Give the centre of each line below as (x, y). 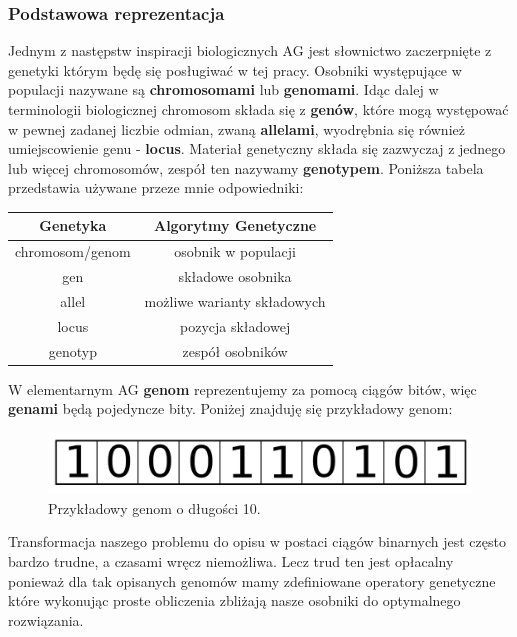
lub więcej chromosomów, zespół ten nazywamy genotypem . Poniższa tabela (246, 167)
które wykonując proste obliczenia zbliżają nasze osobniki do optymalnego (234, 600)
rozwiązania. (46, 619)
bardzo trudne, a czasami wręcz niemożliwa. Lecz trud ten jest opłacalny (231, 561)
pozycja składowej (235, 325)
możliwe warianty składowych (235, 301)
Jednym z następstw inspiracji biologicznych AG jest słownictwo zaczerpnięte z (250, 50)
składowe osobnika (235, 276)
